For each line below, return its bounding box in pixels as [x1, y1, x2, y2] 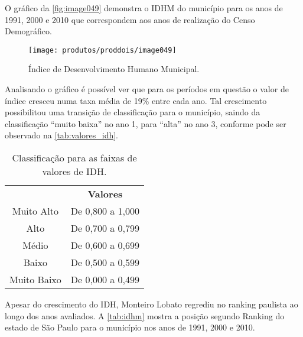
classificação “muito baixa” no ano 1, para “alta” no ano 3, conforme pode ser [5, 117, 286, 129]
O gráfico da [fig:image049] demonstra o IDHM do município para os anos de [5, 2, 283, 14]
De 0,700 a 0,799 [70, 221, 140, 235]
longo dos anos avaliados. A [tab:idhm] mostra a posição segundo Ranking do [5, 309, 285, 322]
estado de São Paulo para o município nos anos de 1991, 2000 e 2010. [5, 321, 255, 333]
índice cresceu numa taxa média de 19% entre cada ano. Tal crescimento [5, 94, 267, 106]
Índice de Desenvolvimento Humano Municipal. [28, 63, 200, 75]
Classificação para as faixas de [12, 151, 137, 164]
